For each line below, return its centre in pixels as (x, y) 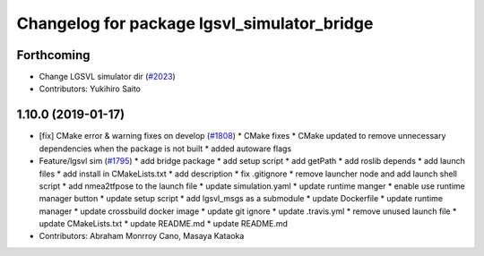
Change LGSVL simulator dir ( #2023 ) (108, 77)
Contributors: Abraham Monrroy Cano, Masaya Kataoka (142, 236)
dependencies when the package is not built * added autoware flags (165, 149)
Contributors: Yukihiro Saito (90, 89)
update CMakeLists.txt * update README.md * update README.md (164, 224)
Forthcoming (53, 55)
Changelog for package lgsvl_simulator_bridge (195, 23)
